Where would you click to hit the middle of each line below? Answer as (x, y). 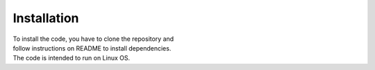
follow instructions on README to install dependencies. (92, 48)
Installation (46, 18)
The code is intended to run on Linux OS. (72, 58)
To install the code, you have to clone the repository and (93, 39)
